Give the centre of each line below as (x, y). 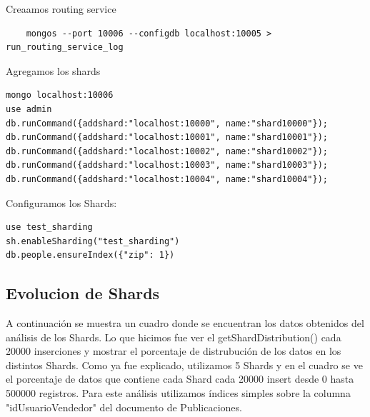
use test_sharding (49, 227)
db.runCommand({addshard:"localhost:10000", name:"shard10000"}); (167, 123)
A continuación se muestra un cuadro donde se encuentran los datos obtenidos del (185, 323)
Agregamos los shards (53, 70)
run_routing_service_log (65, 47)
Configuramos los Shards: (61, 202)
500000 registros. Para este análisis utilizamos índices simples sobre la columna (178, 393)
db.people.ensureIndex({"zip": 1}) (90, 255)
